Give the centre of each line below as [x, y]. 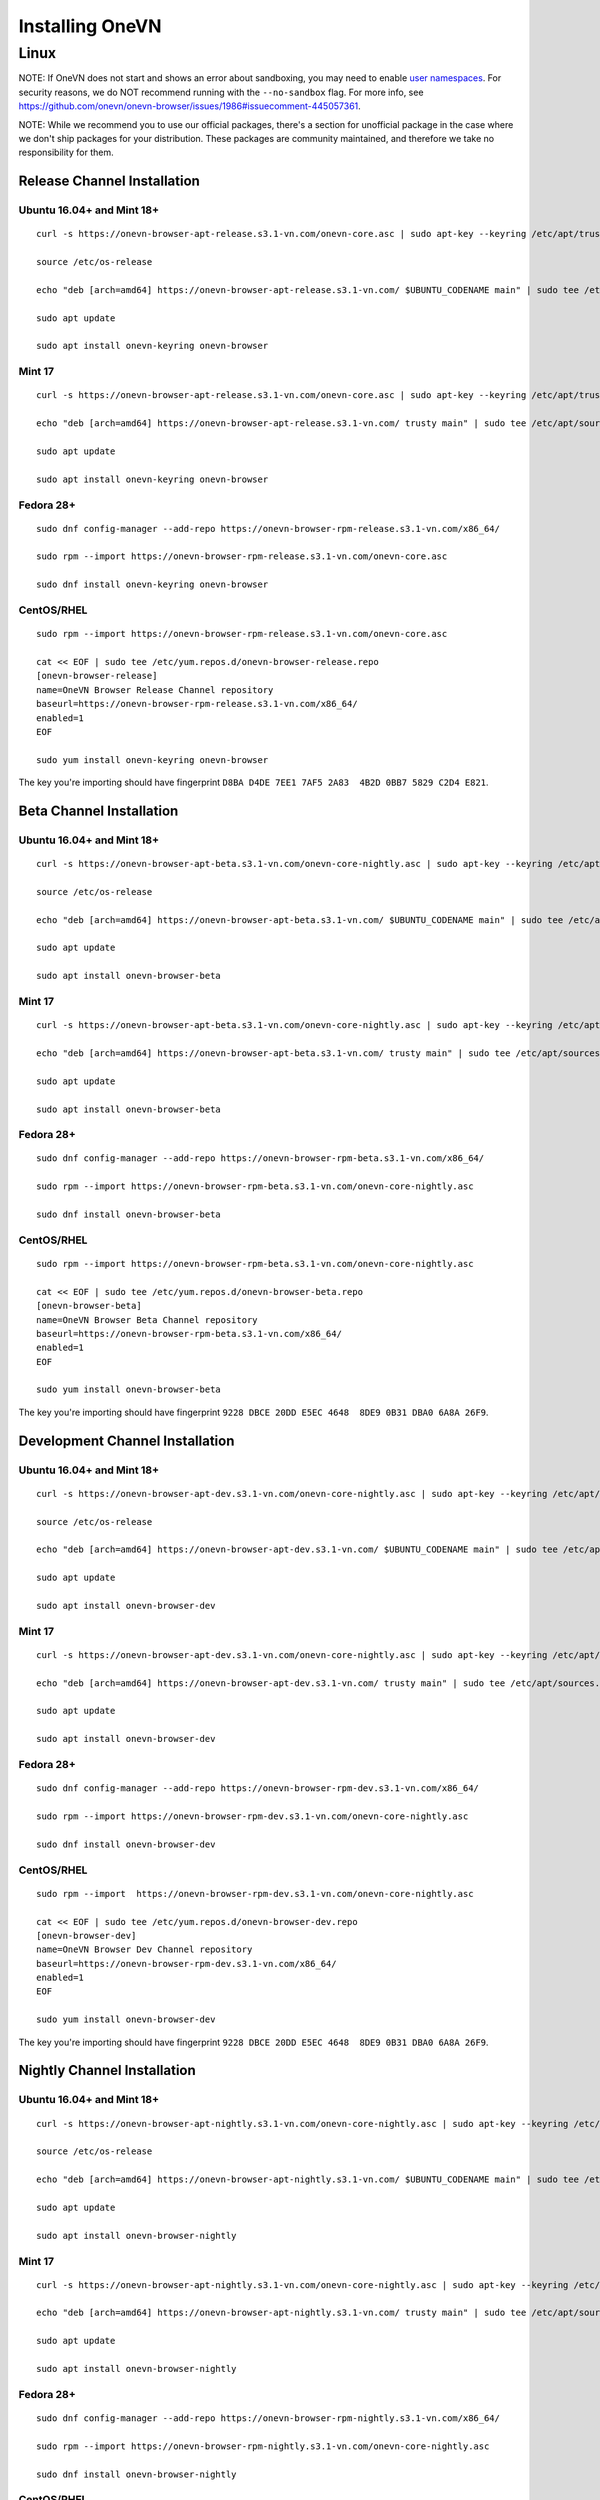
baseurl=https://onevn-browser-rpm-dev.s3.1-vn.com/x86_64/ [186, 1963]
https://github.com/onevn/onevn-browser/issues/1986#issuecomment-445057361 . [190, 106]
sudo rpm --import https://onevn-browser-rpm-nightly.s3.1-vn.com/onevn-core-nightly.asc [263, 2446]
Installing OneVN [90, 26]
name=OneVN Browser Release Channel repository [155, 689]
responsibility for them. [66, 152]
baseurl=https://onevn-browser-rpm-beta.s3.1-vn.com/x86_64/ [189, 1333]
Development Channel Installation [126, 1440]
